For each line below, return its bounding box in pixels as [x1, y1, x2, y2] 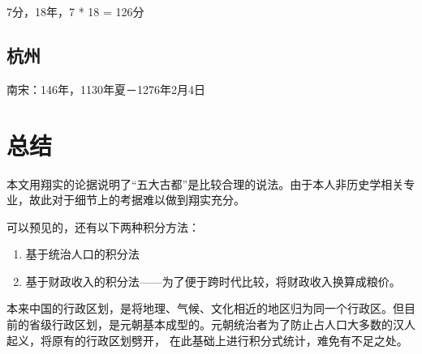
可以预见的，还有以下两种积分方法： [6, 218, 200, 235]
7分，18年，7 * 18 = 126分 [6, 3, 144, 19]
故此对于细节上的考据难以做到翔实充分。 [28, 191, 245, 208]
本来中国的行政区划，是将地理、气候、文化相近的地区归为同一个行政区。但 [6, 300, 404, 317]
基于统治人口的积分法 [25, 245, 140, 262]
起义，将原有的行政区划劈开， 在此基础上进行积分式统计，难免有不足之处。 [6, 331, 408, 348]
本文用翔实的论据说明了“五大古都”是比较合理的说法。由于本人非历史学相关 [6, 175, 404, 192]
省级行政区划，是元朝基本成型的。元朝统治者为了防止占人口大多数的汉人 [28, 316, 416, 333]
